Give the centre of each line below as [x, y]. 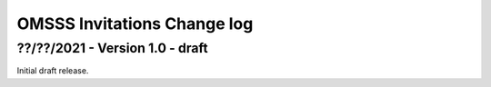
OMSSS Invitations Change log [135, 24]
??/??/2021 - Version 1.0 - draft [112, 48]
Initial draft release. [53, 71]
